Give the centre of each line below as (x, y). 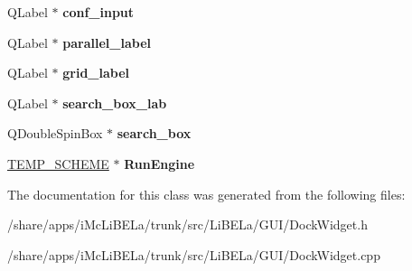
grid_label (96, 73)
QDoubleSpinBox (55, 133)
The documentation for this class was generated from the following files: (206, 194)
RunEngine (159, 163)
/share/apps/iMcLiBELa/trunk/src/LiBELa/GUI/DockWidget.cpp (194, 254)
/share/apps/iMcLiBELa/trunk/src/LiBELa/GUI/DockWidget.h (187, 224)
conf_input (98, 12)
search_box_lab (115, 103)
